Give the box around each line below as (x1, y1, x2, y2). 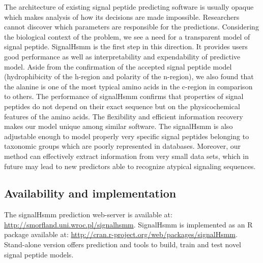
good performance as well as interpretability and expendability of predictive (4, 51, 241, 61)
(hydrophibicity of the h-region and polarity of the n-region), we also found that (4, 71, 254, 82)
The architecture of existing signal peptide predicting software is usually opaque (4, 2, 254, 12)
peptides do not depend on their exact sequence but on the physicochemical (4, 101, 240, 111)
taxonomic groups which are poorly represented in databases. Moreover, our (4, 141, 241, 151)
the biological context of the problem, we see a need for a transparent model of (4, 31, 250, 42)
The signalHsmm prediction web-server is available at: (4, 209, 172, 220)
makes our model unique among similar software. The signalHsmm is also (4, 121, 233, 131)
